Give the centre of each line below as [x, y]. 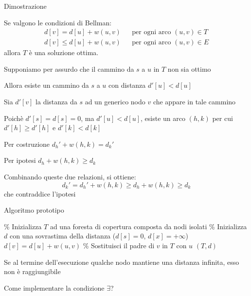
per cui [223, 118]
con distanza [127, 85]
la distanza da [56, 102]
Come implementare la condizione [54, 287]
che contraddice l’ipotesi [40, 193]
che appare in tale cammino [194, 102]
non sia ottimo [189, 69]
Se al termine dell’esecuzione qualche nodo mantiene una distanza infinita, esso [122, 262]
